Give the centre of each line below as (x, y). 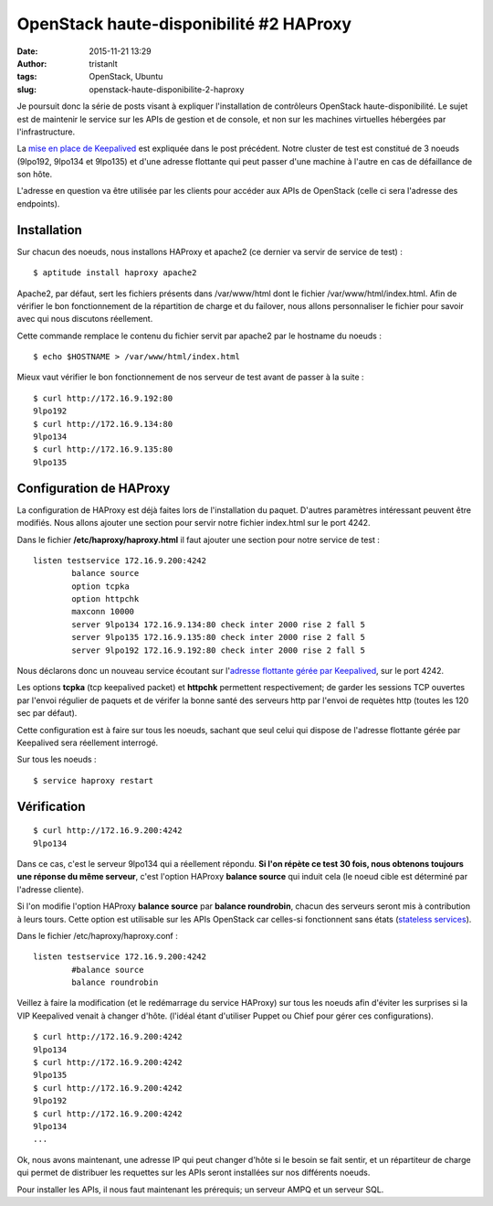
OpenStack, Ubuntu (126, 77)
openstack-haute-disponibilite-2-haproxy (167, 89)
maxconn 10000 (103, 612)
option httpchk (105, 599)
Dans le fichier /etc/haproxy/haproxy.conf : (97, 935)
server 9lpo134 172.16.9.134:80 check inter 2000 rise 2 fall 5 (218, 624)
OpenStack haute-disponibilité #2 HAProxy (184, 24)
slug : (26, 89)
